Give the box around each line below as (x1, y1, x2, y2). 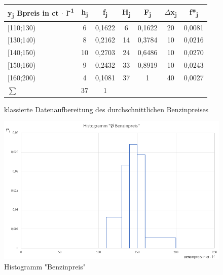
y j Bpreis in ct (8, 8, 59, 19)
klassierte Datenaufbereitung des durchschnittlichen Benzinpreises (4, 104, 209, 114)
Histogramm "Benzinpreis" (4, 261, 86, 271)
